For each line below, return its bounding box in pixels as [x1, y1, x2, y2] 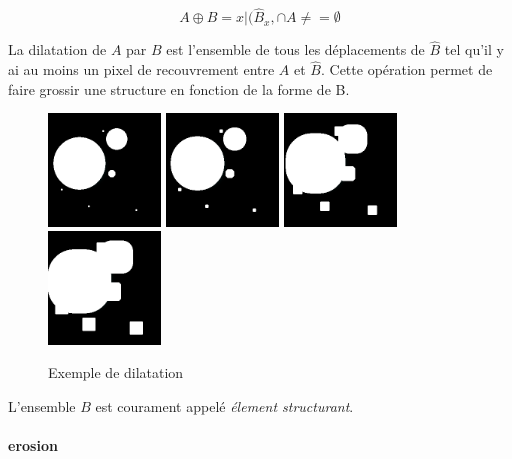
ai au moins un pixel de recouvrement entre [8, 59, 275, 80]
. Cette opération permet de [320, 59, 493, 80]
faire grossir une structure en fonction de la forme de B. [8, 78, 350, 99]
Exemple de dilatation [48, 362, 184, 383]
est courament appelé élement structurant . [95, 395, 354, 416]
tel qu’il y [444, 39, 504, 60]
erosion [8, 435, 58, 456]
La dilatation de [8, 39, 107, 60]
